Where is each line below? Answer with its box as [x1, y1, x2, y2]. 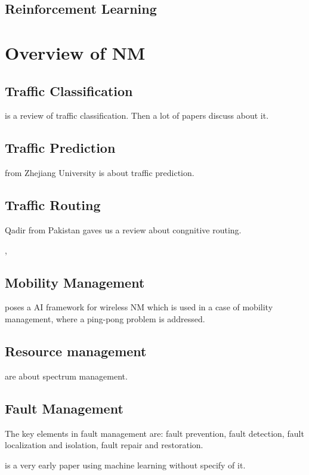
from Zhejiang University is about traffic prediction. [5, 166, 194, 179]
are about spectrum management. [5, 369, 128, 382]
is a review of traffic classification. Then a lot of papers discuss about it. [5, 109, 269, 122]
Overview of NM [5, 40, 146, 64]
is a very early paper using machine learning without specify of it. [5, 458, 246, 471]
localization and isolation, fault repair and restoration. [5, 439, 203, 451]
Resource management [5, 341, 147, 360]
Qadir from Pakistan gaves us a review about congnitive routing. [5, 223, 242, 236]
